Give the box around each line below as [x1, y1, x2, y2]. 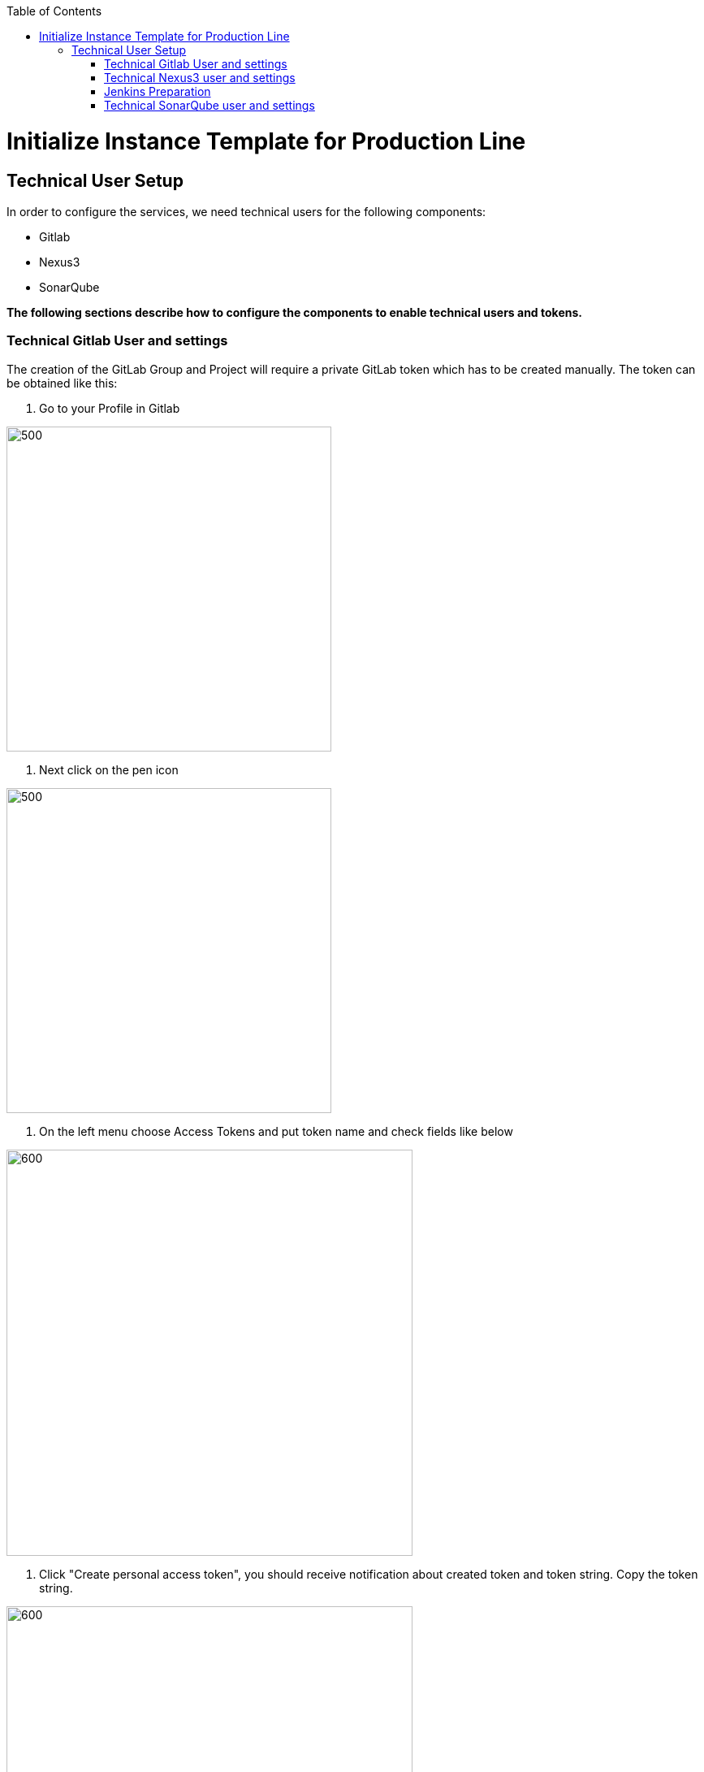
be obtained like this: [6, 375, 118, 390]
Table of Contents [6, 4, 102, 18]
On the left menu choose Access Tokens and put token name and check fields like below [39, 1124, 513, 1138]
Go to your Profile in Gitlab [39, 401, 180, 415]
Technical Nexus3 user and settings [104, 71, 296, 84]
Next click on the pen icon [39, 762, 179, 777]
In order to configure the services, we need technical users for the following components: [6, 204, 486, 219]
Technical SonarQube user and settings [104, 98, 315, 112]
